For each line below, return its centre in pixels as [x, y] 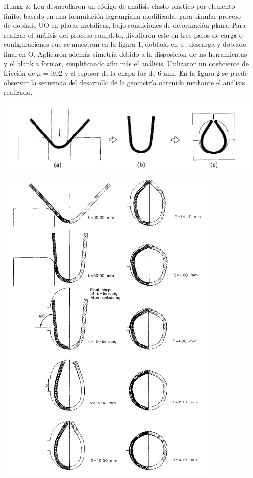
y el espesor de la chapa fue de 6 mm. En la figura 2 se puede [156, 73]
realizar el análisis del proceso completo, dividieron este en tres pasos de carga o [123, 34]
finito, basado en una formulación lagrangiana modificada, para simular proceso [122, 15]
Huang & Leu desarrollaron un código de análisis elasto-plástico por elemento [119, 6]
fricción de [19, 73]
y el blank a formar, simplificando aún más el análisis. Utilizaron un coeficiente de [126, 63]
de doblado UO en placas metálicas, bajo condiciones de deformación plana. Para [125, 25]
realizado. [18, 92]
